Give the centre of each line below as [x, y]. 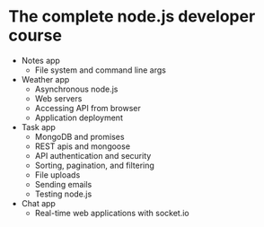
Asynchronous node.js [76, 89]
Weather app [45, 79]
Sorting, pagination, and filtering [94, 165]
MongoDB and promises [79, 136]
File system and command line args [101, 70]
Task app [38, 127]
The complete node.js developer [132, 17]
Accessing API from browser [88, 108]
